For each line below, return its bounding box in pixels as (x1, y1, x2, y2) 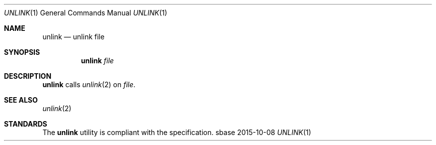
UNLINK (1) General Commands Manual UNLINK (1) (4, 8, 167, 17)
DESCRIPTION (4, 72, 52, 80)
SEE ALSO (4, 96, 38, 104)
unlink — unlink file (42, 32, 105, 41)
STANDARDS (4, 120, 47, 128)
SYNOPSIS (4, 48, 40, 56)
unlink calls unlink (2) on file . (42, 80, 136, 89)
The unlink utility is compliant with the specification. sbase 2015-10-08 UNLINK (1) (42, 128, 312, 137)
